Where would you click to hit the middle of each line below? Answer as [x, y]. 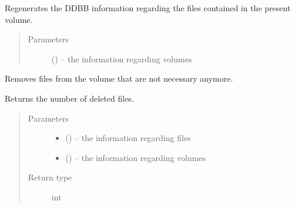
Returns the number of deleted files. [69, 98]
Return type [50, 177]
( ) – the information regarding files [128, 138]
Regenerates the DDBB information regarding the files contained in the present [148, 8]
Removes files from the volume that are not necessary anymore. [119, 78]
